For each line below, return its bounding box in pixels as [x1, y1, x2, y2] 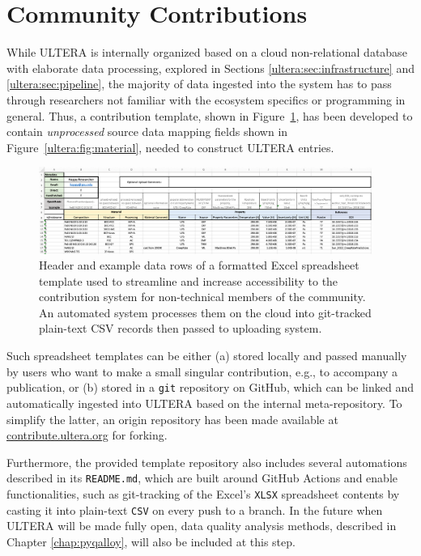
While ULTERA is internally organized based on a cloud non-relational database [6, 44, 407, 61]
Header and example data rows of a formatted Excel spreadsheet [39, 257, 359, 274]
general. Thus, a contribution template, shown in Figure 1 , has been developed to [6, 107, 413, 124]
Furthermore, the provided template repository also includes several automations [6, 453, 407, 470]
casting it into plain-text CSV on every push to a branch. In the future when [6, 501, 383, 518]
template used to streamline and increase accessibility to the [39, 272, 338, 289]
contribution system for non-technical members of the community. [39, 288, 366, 305]
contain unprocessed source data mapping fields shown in [6, 123, 288, 140]
